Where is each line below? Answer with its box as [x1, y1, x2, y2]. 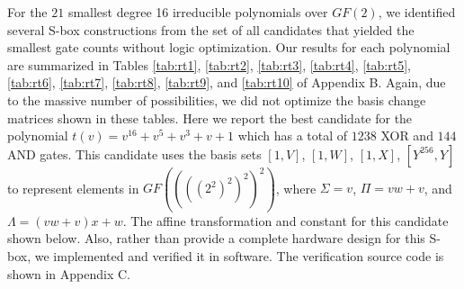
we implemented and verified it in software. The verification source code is [34, 247, 444, 265]
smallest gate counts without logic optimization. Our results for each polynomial [7, 38, 451, 57]
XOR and [380, 126, 433, 145]
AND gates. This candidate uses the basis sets [7, 144, 262, 163]
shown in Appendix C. [7, 264, 130, 283]
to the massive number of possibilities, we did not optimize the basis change [7, 90, 426, 109]
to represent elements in [7, 178, 139, 197]
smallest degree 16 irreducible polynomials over [67, 3, 328, 21]
